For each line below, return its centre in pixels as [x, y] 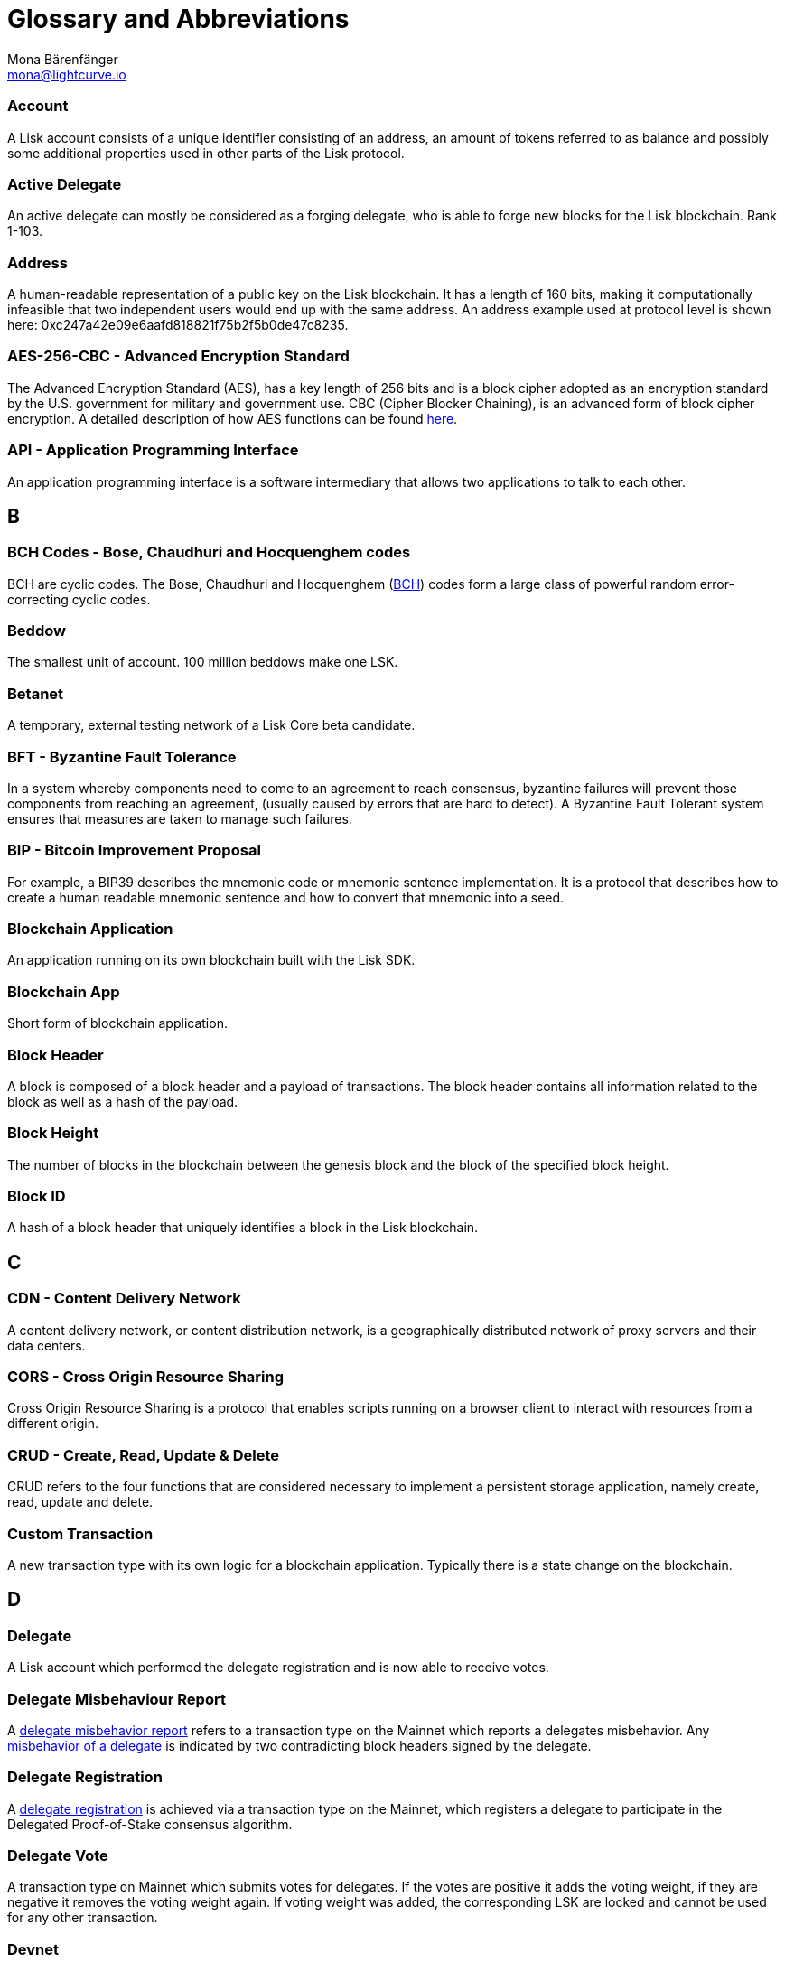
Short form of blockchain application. [117, 1023]
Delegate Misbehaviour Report [117, 1699]
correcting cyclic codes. [79, 599]
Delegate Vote [58, 1856]
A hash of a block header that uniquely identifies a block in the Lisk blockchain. [243, 1228]
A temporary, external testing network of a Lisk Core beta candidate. [211, 725]
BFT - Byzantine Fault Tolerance [122, 757]
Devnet [33, 1949]
